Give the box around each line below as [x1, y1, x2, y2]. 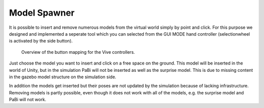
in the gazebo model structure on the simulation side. [9, 74, 117, 80]
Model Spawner [9, 7, 75, 18]
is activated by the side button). [9, 38, 73, 44]
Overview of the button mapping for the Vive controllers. [21, 49, 135, 55]
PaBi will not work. [9, 97, 46, 103]
